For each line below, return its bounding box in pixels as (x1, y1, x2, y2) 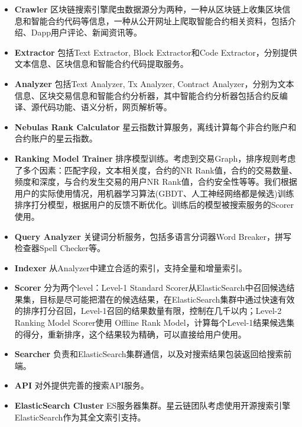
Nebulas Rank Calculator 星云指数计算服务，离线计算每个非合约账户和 (14, 120, 297, 133)
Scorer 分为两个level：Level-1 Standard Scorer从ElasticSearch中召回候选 (14, 281, 287, 294)
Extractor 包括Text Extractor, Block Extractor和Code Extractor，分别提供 (14, 46, 297, 58)
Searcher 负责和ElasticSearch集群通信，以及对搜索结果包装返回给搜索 (14, 348, 284, 360)
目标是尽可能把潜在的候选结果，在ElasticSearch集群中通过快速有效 (39, 293, 295, 305)
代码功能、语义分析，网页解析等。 (39, 101, 172, 113)
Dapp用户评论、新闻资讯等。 (31, 26, 142, 38)
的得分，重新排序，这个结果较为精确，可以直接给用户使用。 (14, 328, 246, 340)
